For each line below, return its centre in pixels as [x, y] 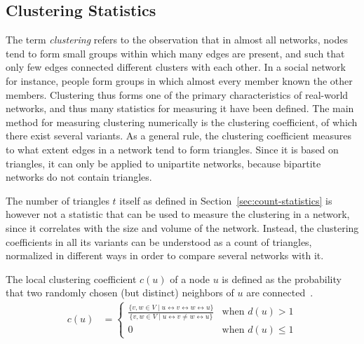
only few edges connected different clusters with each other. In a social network [176, 67]
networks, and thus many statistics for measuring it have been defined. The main [180, 108]
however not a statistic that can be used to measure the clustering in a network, [178, 214]
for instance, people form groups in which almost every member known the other [179, 80]
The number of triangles [58, 200]
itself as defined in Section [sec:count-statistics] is [226, 200]
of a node [190, 278]
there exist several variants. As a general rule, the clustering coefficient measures [179, 136]
